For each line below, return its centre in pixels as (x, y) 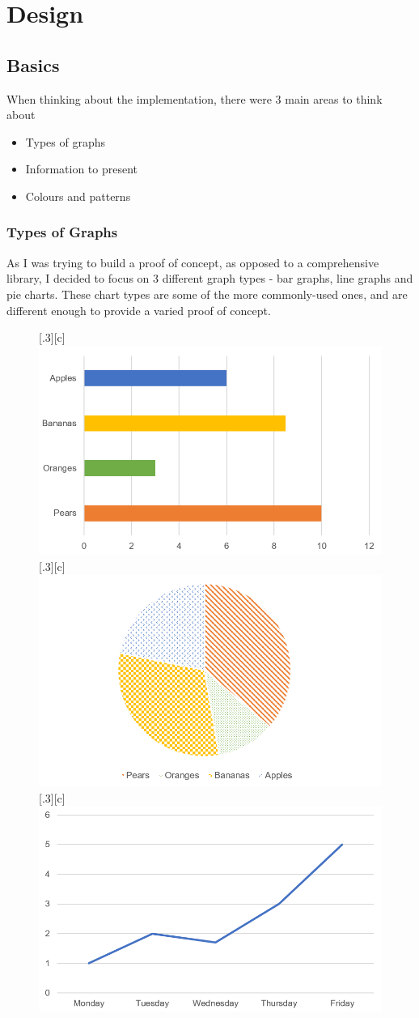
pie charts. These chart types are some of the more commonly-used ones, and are (207, 294)
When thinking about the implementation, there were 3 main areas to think (195, 98)
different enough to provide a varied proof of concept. (139, 310)
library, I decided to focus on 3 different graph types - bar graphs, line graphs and (210, 278)
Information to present (82, 169)
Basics (33, 64)
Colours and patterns (78, 196)
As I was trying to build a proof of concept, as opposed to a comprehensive (193, 262)
